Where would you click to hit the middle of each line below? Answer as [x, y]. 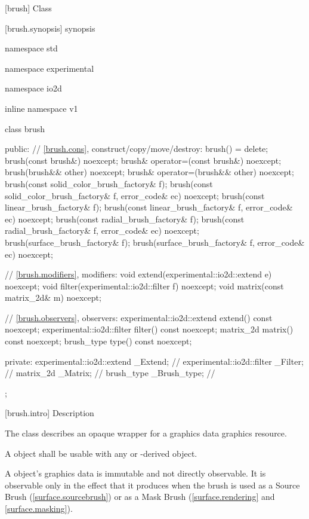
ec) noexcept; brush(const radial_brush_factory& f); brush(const [125, 219]
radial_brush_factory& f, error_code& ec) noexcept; [102, 231]
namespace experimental [50, 68]
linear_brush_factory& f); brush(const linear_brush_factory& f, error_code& [149, 207]
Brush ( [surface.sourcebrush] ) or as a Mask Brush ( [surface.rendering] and [140, 497]
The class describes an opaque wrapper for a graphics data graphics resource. [146, 433]
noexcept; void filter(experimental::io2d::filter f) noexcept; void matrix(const [144, 286]
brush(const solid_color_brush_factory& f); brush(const [109, 183]
